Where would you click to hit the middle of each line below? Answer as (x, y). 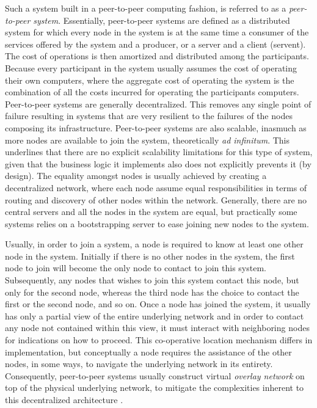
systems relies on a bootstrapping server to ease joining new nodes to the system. (157, 223)
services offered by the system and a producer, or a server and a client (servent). (155, 44)
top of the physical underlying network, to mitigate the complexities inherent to (155, 388)
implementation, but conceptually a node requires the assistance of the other (148, 352)
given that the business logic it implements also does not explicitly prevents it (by (158, 163)
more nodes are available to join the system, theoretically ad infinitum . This (147, 140)
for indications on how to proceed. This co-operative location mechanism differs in (159, 340)
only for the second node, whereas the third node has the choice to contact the (152, 292)
